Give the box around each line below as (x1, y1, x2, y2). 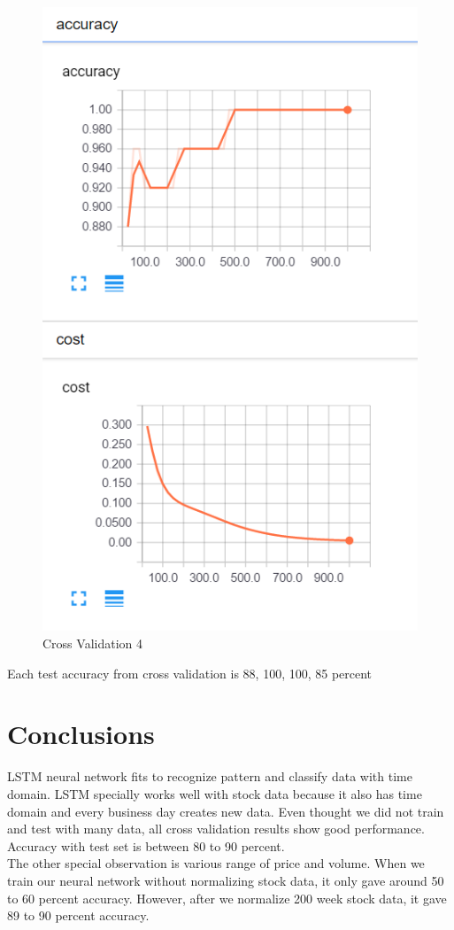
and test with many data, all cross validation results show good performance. (7, 819, 425, 838)
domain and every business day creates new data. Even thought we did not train (7, 802, 444, 820)
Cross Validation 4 (42, 634, 142, 653)
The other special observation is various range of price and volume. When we (7, 854, 425, 872)
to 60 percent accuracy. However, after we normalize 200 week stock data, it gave (7, 888, 447, 907)
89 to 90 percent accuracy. (7, 906, 150, 925)
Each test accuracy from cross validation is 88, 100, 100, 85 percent (7, 663, 373, 682)
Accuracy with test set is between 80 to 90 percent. (7, 836, 285, 855)
